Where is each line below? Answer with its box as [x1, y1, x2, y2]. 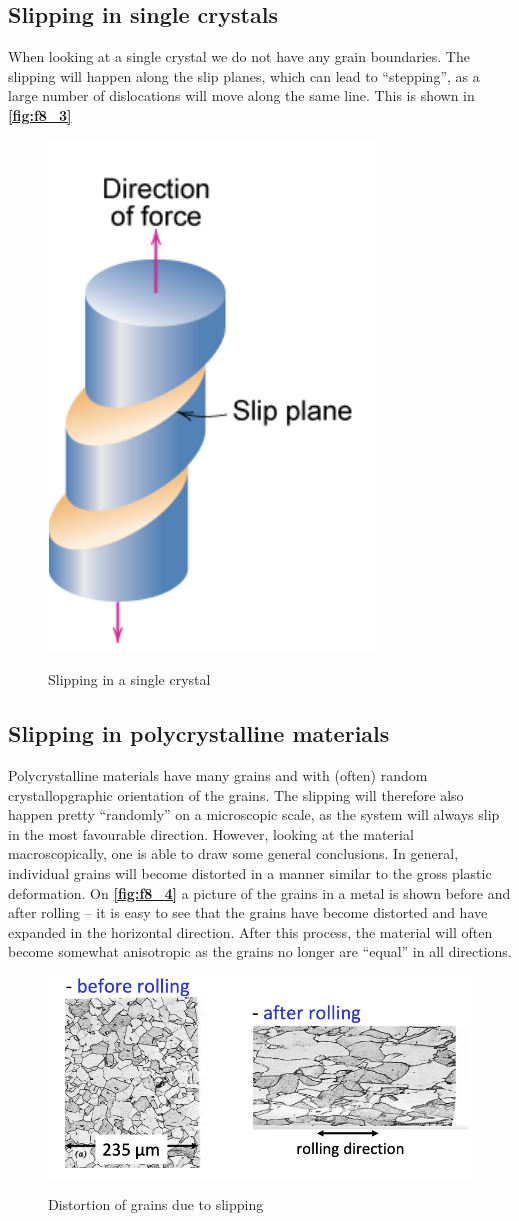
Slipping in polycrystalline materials [8, 718, 390, 749]
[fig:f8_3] [8, 104, 72, 125]
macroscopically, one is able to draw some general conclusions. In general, [8, 843, 459, 864]
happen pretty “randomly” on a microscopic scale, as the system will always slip [8, 804, 500, 825]
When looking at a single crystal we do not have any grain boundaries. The [8, 46, 470, 67]
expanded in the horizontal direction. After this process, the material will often [8, 921, 493, 942]
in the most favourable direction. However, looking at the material [8, 823, 414, 844]
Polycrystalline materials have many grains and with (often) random [8, 764, 428, 785]
